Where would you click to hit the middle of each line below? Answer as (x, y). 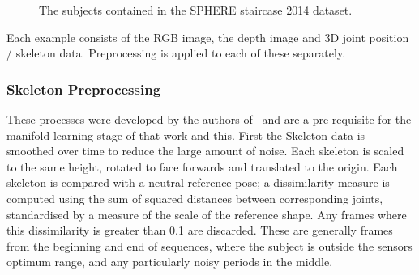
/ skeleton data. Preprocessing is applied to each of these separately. (176, 53)
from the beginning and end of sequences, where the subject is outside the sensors (209, 245)
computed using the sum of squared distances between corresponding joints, (195, 198)
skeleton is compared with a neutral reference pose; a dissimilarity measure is (198, 182)
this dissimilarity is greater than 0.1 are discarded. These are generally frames (200, 230)
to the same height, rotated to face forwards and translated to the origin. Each (202, 166)
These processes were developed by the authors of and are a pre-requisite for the (209, 119)
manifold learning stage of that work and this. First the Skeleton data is (186, 135)
